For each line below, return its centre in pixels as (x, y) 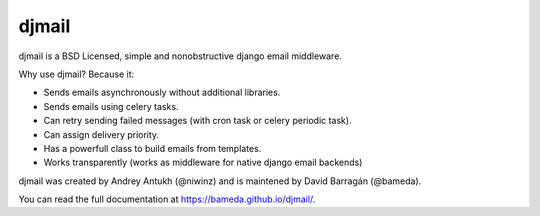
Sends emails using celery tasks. (111, 106)
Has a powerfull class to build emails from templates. (152, 148)
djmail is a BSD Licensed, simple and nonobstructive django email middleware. (180, 56)
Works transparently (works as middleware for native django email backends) (203, 162)
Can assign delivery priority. (101, 134)
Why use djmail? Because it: (76, 74)
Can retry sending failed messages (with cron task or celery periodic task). (197, 121)
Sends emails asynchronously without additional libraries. (162, 92)
